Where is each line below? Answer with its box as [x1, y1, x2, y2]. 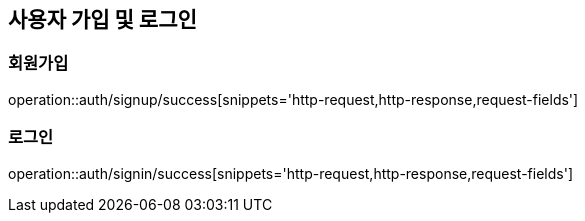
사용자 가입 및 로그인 [8, 7, 197, 32]
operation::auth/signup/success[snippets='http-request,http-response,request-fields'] [8, 90, 579, 108]
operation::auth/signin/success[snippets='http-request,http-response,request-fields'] [8, 164, 573, 182]
